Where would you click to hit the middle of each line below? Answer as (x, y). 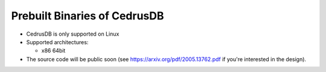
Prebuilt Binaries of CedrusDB (88, 16)
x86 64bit (53, 51)
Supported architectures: (57, 42)
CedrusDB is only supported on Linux (73, 34)
